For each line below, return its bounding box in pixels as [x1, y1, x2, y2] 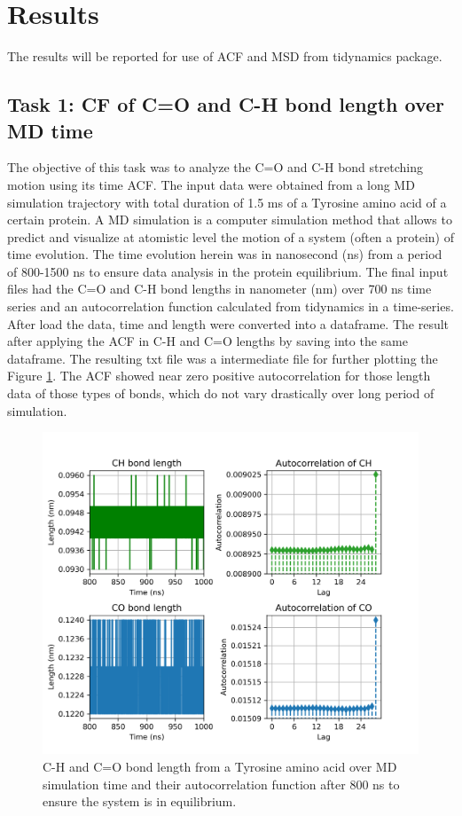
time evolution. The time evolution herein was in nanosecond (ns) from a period [7, 245, 442, 263]
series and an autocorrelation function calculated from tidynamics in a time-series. [7, 297, 454, 316]
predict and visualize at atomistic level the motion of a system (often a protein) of [7, 227, 454, 246]
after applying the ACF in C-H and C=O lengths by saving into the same [7, 332, 408, 350]
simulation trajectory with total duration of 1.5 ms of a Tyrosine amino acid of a [7, 192, 447, 211]
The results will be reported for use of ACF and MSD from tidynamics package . [7, 47, 442, 66]
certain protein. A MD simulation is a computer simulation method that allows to [7, 210, 452, 229]
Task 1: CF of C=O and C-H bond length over [7, 90, 444, 118]
